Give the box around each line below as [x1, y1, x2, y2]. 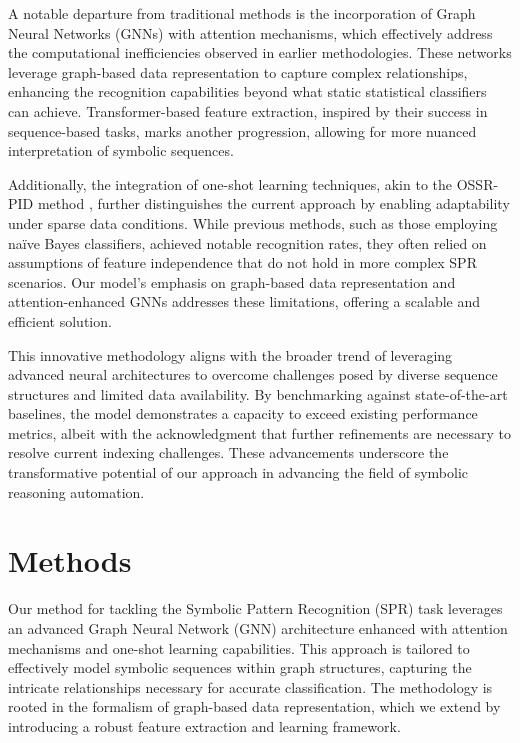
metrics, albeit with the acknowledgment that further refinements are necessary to [8, 422, 511, 443]
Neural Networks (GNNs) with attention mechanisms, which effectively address [8, 22, 493, 43]
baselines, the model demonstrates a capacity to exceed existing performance [8, 403, 478, 424]
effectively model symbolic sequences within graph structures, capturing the [8, 657, 472, 678]
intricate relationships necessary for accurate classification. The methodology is [8, 676, 493, 697]
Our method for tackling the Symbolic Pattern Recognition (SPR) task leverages [8, 598, 503, 619]
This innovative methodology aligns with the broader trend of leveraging [8, 344, 453, 365]
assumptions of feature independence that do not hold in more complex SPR [8, 252, 477, 273]
